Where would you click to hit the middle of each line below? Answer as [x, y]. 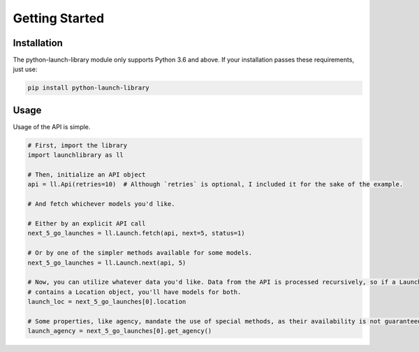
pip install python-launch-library [88, 88]
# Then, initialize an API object [87, 175]
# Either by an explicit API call [87, 224]
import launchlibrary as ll [75, 155]
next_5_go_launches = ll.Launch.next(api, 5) [107, 263]
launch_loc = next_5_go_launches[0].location [107, 302]
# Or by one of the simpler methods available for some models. [140, 253]
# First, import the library [78, 145]
